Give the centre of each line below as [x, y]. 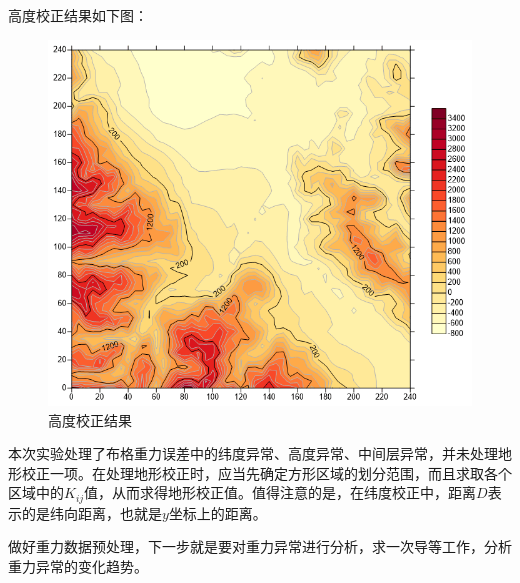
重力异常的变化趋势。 [78, 566]
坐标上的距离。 [217, 512]
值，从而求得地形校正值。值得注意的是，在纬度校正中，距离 [280, 492]
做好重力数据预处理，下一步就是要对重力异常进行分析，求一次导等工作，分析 [260, 546]
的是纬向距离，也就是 [91, 512]
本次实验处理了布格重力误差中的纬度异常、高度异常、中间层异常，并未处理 [253, 453]
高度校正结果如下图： [78, 15]
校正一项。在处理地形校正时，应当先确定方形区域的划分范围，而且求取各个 [266, 472]
